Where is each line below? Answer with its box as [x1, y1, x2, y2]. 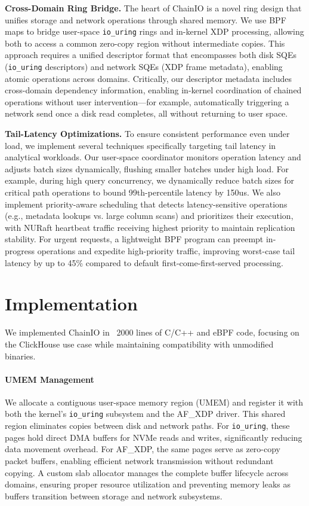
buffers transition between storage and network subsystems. [5, 489, 223, 502]
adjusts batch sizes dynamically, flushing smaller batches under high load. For [5, 162, 289, 175]
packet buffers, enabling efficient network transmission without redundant [5, 454, 274, 467]
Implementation [5, 291, 138, 316]
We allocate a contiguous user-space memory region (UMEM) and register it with [5, 395, 304, 408]
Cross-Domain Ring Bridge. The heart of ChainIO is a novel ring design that [5, 2, 302, 14]
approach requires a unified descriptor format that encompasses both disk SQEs [5, 48, 297, 61]
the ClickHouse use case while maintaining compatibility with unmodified [5, 337, 274, 350]
